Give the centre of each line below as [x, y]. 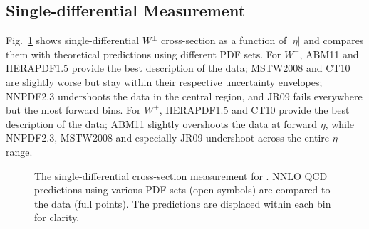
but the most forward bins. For [73, 110]
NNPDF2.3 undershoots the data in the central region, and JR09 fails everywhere [184, 96]
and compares [334, 40]
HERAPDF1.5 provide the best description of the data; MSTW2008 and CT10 [178, 68]
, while [340, 123]
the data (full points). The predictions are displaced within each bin [183, 203]
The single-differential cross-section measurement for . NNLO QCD [181, 175]
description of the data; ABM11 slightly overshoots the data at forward [162, 123]
